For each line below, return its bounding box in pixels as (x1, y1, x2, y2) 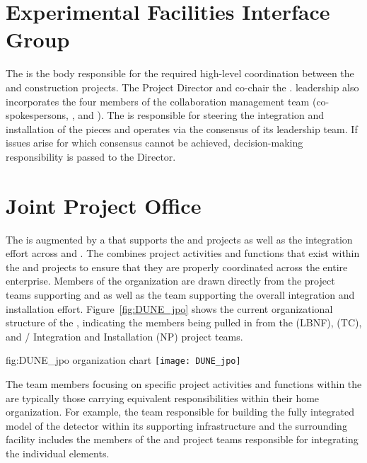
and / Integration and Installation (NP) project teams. (6, 328, 243, 343)
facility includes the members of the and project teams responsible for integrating (6, 432, 359, 447)
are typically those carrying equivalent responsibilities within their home (6, 390, 320, 405)
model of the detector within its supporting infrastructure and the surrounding (6, 418, 347, 433)
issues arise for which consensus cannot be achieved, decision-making (6, 135, 303, 150)
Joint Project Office (6, 190, 202, 219)
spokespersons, (6, 108, 69, 122)
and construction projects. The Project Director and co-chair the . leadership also (6, 79, 359, 94)
